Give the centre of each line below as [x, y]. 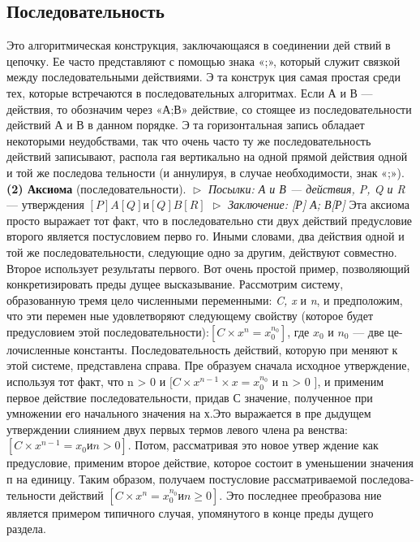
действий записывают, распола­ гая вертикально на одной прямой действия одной [207, 156]
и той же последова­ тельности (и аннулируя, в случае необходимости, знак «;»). [206, 172]
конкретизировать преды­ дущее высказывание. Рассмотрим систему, [175, 284]
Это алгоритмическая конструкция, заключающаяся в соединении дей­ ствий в [199, 45]
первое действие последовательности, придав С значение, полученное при [190, 397]
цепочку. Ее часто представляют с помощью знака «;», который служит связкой [204, 61]
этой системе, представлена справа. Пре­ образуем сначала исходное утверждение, [208, 365]
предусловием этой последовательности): [108, 331]
